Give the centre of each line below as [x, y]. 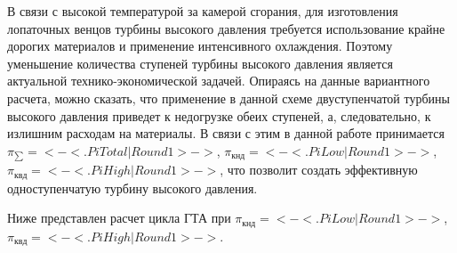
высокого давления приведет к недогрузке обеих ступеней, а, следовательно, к [219, 115]
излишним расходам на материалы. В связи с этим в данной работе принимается [226, 133]
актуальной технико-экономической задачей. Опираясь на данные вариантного [219, 81]
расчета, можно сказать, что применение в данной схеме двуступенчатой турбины [228, 98]
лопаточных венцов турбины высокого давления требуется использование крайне [226, 28]
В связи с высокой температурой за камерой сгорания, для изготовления [203, 11]
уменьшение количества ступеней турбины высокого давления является [200, 63]
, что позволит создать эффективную [319, 170]
